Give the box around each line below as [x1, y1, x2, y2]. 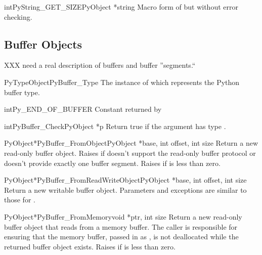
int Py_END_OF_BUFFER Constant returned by [4, 104, 162, 114]
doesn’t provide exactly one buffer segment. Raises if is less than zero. [4, 157, 221, 168]
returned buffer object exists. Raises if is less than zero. [4, 241, 176, 251]
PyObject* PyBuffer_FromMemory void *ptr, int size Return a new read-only [4, 211, 242, 222]
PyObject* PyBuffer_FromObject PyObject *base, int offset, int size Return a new [4, 138, 258, 148]
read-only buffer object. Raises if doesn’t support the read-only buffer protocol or [4, 147, 256, 158]
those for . [4, 194, 35, 205]
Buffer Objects [4, 36, 82, 52]
